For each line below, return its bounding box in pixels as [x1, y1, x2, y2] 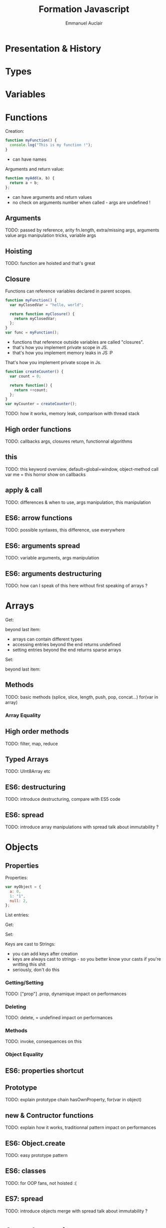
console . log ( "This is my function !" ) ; [9, 143, 93, 148]
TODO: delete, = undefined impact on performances [5, 1014, 113, 1020]
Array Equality [5, 712, 41, 719]
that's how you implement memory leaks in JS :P [12, 350, 113, 356]
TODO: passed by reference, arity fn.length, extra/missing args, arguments [5, 227, 159, 233]
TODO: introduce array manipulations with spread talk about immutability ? [5, 824, 159, 830]
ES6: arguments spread [5, 541, 80, 550]
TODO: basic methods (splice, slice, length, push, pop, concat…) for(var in [5, 694, 158, 700]
